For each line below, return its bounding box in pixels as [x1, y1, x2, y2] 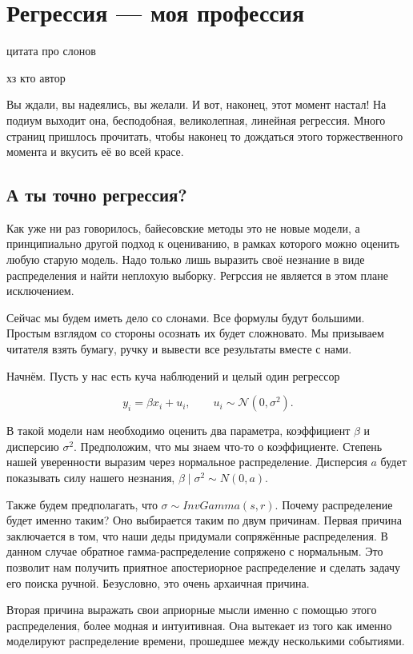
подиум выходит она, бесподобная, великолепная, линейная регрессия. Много [6, 111, 386, 128]
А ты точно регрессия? [6, 182, 187, 207]
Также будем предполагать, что [6, 496, 158, 512]
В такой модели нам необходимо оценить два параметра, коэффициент [6, 422, 351, 439]
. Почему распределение [275, 496, 393, 512]
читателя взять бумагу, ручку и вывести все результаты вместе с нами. [6, 341, 352, 357]
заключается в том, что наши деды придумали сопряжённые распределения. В [6, 527, 388, 544]
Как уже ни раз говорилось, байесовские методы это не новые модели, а [6, 219, 360, 236]
